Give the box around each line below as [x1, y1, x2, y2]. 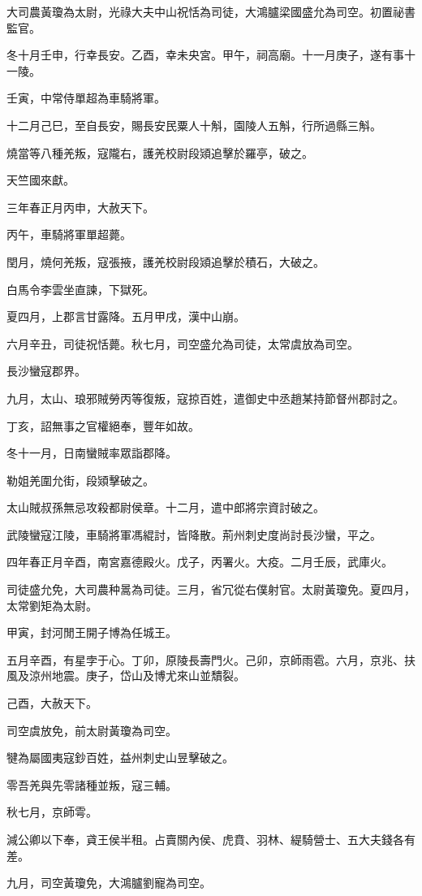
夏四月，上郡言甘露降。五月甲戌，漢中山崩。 [6, 308, 245, 325]
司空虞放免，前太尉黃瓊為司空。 [6, 721, 177, 738]
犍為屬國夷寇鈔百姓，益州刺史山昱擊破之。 [6, 749, 234, 766]
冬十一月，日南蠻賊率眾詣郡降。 [6, 444, 177, 461]
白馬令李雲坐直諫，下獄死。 [6, 280, 154, 297]
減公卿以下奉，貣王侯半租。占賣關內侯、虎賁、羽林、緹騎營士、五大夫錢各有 [6, 831, 416, 847]
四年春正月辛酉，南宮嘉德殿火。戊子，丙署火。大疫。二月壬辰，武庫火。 [6, 553, 393, 570]
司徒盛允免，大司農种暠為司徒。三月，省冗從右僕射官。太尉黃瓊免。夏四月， [6, 581, 416, 598]
